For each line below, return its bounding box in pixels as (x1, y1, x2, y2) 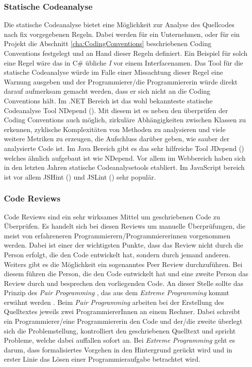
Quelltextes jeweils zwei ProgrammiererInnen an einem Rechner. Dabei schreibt (4, 306, 240, 317)
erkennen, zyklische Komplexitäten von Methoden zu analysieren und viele (4, 124, 226, 134)
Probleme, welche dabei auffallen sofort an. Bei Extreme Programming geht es (4, 335, 235, 345)
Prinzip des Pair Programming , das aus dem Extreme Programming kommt (4, 287, 229, 298)
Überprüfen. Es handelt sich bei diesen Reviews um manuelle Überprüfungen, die (4, 221, 246, 231)
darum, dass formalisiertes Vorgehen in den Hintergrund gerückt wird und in (4, 344, 233, 354)
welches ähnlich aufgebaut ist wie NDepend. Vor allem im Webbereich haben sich (4, 152, 246, 163)
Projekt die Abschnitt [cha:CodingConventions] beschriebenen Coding (4, 38, 212, 49)
